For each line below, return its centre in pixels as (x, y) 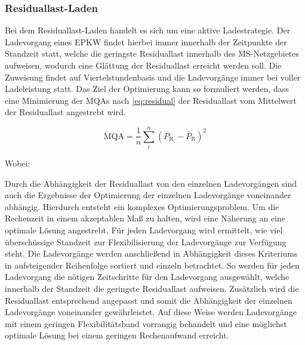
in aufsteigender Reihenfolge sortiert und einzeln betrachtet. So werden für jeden (152, 265)
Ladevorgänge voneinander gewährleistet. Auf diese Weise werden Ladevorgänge (151, 312)
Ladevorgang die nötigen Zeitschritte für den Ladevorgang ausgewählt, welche (147, 277)
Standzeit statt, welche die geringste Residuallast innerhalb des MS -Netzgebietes (152, 53)
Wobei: (18, 163)
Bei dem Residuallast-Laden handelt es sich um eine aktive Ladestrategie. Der (148, 30)
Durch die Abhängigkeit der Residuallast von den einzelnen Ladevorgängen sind (151, 183)
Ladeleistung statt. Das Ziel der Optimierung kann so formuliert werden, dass (147, 89)
